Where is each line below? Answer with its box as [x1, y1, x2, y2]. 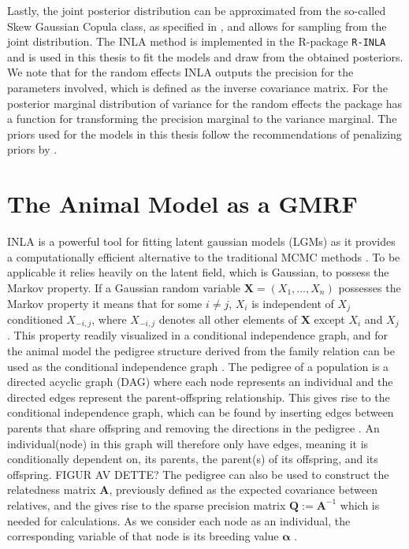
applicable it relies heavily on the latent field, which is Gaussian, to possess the [7, 264, 389, 280]
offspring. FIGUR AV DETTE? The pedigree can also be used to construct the [7, 466, 389, 482]
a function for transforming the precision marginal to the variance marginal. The [7, 110, 397, 127]
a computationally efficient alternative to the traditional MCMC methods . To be [7, 248, 400, 265]
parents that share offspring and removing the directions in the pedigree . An [7, 419, 380, 436]
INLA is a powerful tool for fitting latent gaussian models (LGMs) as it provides [7, 233, 396, 250]
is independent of [251, 295, 334, 311]
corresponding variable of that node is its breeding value [7, 528, 279, 544]
